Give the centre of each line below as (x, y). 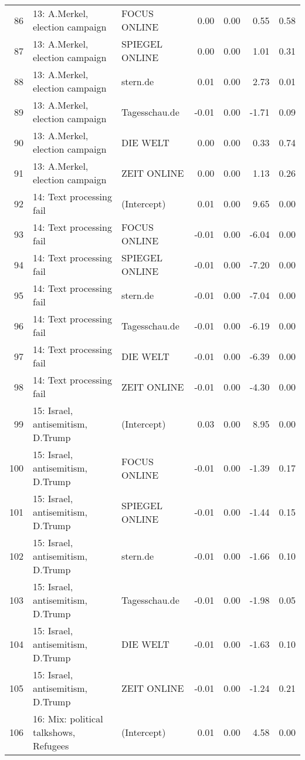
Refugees (51, 746)
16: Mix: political (68, 719)
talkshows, (54, 732)
